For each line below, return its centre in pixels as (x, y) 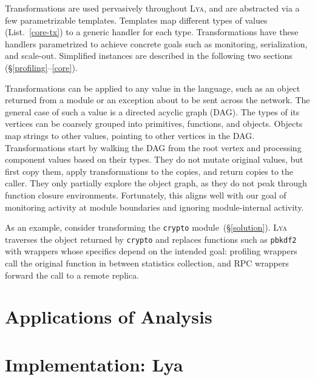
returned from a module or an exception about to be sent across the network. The (157, 100)
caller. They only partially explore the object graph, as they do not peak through (156, 183)
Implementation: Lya (94, 364)
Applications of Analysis (109, 317)
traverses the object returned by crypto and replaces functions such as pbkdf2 (151, 239)
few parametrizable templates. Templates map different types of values (136, 20)
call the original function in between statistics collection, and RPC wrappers (147, 263)
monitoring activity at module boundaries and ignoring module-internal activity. (154, 207)
